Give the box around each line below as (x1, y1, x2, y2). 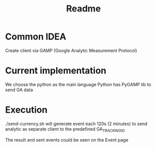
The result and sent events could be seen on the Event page (5, 137, 129, 143)
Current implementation (5, 65, 107, 76)
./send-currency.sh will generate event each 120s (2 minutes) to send (5, 121, 148, 127)
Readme (66, 3, 101, 14)
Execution (5, 104, 48, 116)
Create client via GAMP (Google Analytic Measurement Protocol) (5, 47, 138, 53)
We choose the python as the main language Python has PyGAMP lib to (5, 81, 152, 87)
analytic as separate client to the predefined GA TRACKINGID (5, 126, 125, 133)
